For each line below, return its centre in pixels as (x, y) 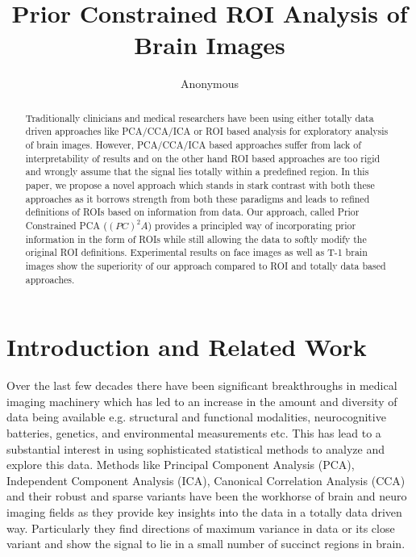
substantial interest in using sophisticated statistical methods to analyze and (196, 448)
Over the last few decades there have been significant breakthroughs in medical (202, 385)
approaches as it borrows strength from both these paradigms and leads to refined (198, 198)
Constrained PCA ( (66, 225)
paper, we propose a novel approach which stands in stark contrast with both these (200, 184)
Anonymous (210, 84)
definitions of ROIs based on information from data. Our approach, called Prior (192, 212)
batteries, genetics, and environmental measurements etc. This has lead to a (194, 432)
